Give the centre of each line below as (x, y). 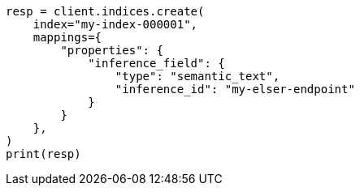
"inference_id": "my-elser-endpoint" (235, 89)
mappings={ (67, 37)
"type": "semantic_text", (197, 76)
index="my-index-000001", (115, 24)
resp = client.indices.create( (105, 11)
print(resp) (43, 154)
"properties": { (112, 50)
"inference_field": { (156, 63)
